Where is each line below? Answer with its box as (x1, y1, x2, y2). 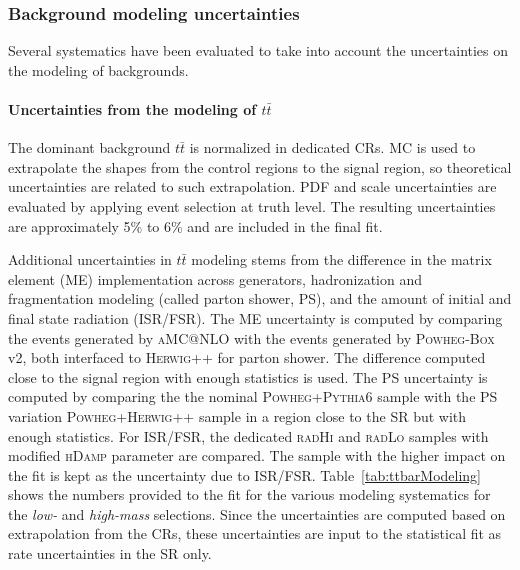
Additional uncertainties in (8, 249, 172, 270)
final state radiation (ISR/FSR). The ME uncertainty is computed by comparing (8, 307, 503, 328)
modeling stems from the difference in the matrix (191, 249, 492, 270)
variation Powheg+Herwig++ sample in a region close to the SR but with (8, 405, 467, 426)
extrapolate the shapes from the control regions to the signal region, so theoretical (8, 156, 512, 177)
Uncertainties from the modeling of (8, 99, 257, 119)
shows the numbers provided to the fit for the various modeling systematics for (8, 484, 491, 505)
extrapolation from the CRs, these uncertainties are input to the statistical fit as (8, 523, 502, 544)
